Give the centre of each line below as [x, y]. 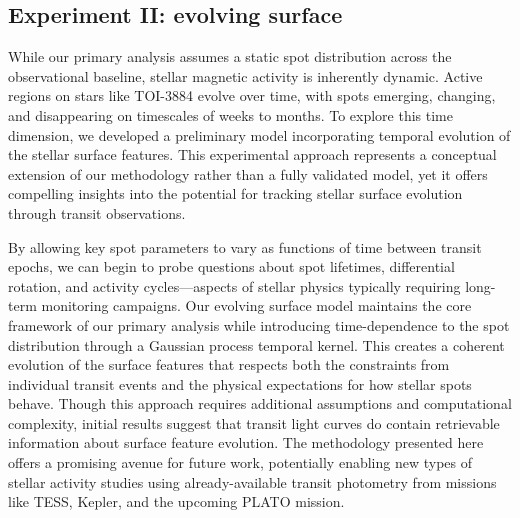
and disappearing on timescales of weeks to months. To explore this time [231, 114]
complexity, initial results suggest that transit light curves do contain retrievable [254, 422]
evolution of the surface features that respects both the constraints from [229, 364]
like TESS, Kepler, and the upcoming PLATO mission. [176, 501]
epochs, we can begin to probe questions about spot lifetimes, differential [231, 266]
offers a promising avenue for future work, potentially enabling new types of [240, 462]
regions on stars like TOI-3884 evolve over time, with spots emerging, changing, [252, 95]
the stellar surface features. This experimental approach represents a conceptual [252, 154]
